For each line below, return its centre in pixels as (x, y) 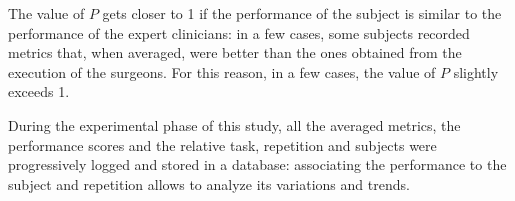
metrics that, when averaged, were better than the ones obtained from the (235, 52)
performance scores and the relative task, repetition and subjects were (222, 144)
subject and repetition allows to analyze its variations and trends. (209, 183)
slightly (476, 71)
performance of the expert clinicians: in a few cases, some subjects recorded (239, 32)
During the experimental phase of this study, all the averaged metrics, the (234, 124)
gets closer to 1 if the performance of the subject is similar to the (302, 13)
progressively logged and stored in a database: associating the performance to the (257, 164)
